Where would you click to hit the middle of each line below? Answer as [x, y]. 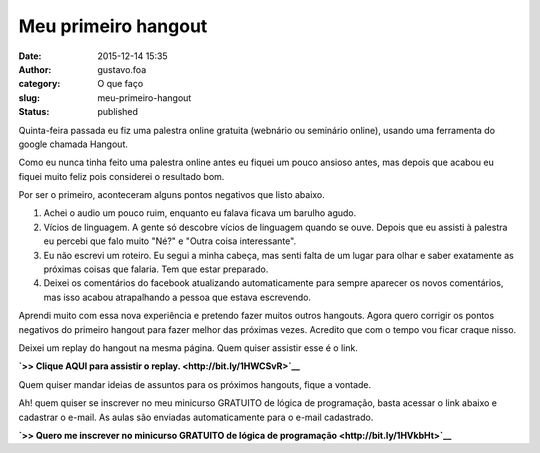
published [118, 112]
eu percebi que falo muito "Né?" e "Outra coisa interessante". [170, 241]
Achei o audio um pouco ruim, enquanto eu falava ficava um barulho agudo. [200, 213]
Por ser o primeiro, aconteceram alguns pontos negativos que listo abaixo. [171, 195]
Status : [34, 112]
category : [39, 84]
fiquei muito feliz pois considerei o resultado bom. [121, 176]
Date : [30, 56]
